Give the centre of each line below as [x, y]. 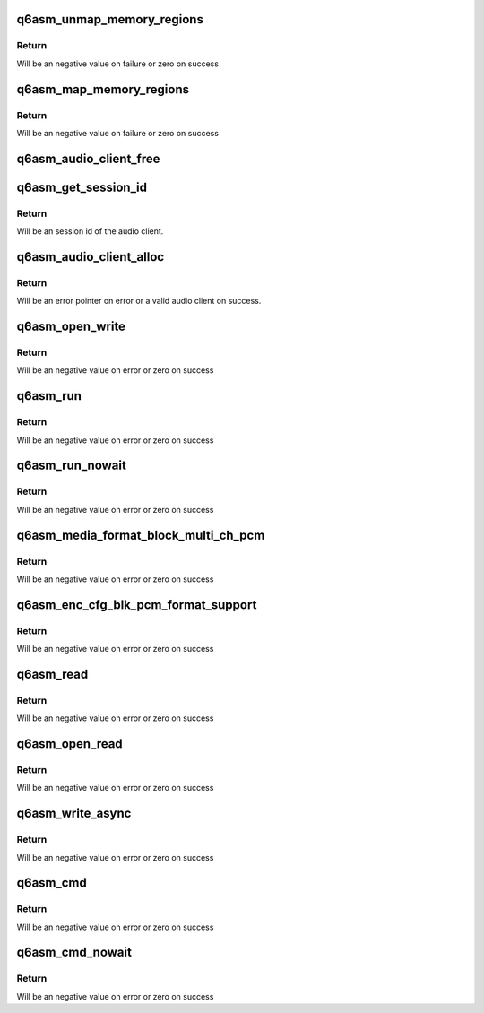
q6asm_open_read [69, 744]
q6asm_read [52, 674]
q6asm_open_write [71, 327]
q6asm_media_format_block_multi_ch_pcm [141, 535]
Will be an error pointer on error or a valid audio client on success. [139, 301]
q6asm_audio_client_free [88, 158]
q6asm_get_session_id [82, 187]
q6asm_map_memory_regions [103, 89]
